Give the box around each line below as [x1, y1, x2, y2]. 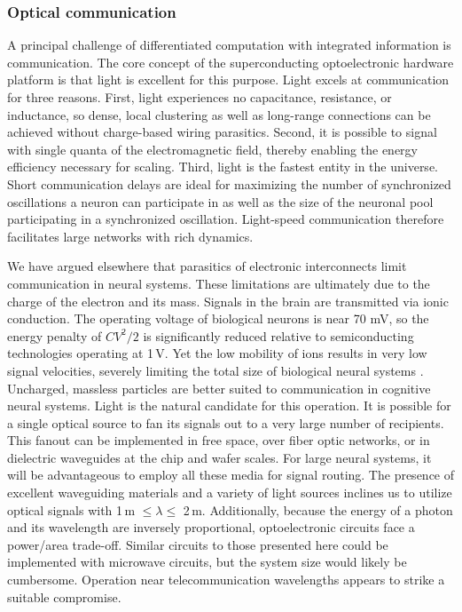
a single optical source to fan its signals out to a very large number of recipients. [7, 413, 444, 432]
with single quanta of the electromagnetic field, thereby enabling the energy [7, 139, 418, 158]
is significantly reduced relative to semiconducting [143, 326, 414, 345]
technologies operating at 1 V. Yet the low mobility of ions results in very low [7, 344, 427, 362]
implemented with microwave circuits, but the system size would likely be [7, 552, 407, 571]
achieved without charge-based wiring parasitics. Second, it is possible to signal [7, 123, 437, 141]
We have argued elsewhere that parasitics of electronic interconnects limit [7, 257, 407, 275]
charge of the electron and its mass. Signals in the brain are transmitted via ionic [7, 291, 449, 310]
